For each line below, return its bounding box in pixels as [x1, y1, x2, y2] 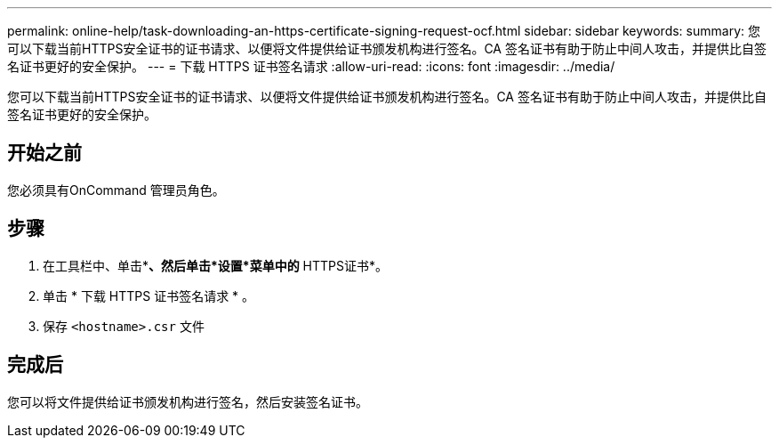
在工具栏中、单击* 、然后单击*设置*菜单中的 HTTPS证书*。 [43, 257, 389, 273]
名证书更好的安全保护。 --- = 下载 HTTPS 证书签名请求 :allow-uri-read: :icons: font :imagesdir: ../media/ [7, 59, 615, 74]
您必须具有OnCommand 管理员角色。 [7, 182, 225, 198]
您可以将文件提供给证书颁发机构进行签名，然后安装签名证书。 [7, 393, 368, 409]
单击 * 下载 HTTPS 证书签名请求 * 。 [43, 287, 255, 303]
